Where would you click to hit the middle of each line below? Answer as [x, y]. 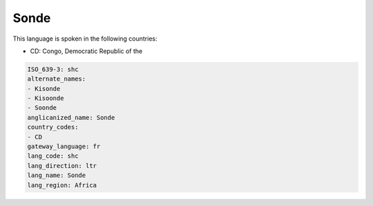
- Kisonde [44, 89]
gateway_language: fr [64, 147]
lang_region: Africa [62, 185]
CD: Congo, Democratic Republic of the [86, 51]
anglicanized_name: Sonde [71, 117]
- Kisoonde [46, 99]
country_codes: [53, 127]
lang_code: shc [53, 156]
